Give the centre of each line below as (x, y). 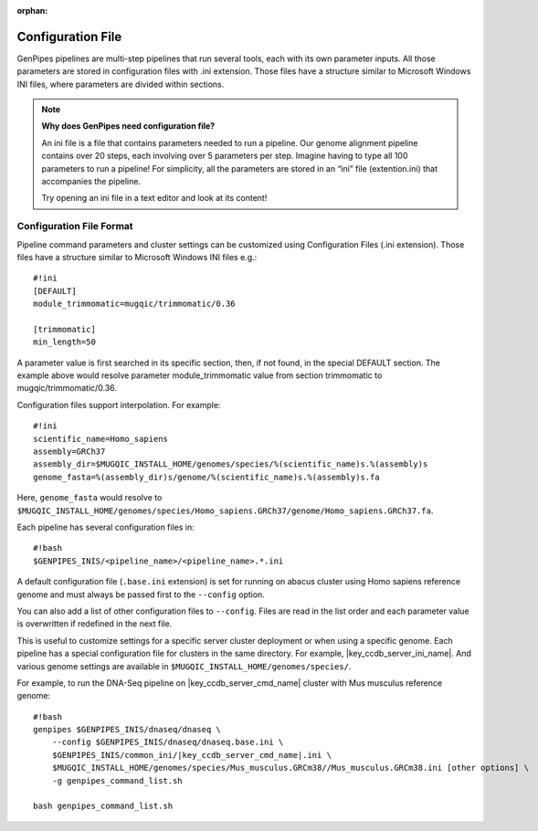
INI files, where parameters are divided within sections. (121, 84)
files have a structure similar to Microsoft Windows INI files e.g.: (137, 257)
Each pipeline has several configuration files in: (106, 527)
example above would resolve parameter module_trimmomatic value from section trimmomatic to (200, 375)
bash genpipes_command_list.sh (103, 806)
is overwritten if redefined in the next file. (95, 624)
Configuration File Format (75, 226)
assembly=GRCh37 (69, 452)
